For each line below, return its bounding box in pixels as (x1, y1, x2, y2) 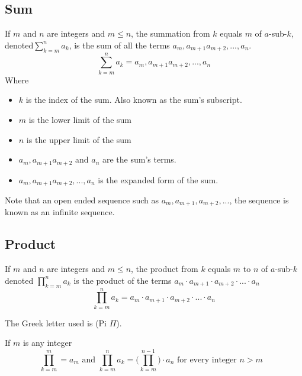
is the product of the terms (73, 274, 172, 286)
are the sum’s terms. (102, 153, 176, 166)
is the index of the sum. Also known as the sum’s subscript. (25, 93, 242, 106)
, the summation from (131, 27, 210, 40)
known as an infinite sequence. (5, 206, 115, 218)
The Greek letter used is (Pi (5, 316, 107, 329)
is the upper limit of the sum (26, 133, 131, 145)
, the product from (131, 262, 198, 275)
